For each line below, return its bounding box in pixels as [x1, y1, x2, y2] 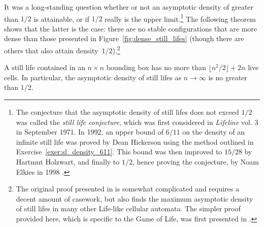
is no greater [208, 72, 247, 82]
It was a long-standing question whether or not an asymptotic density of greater [4, 2, 253, 12]
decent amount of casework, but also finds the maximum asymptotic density [16, 193, 253, 204]
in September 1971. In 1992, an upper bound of [16, 126, 164, 137]
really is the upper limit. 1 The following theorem [105, 12, 256, 24]
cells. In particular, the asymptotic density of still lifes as [4, 72, 181, 82]
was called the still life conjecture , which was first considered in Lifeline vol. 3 [16, 116, 258, 127]
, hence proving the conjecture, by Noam [132, 156, 259, 167]
